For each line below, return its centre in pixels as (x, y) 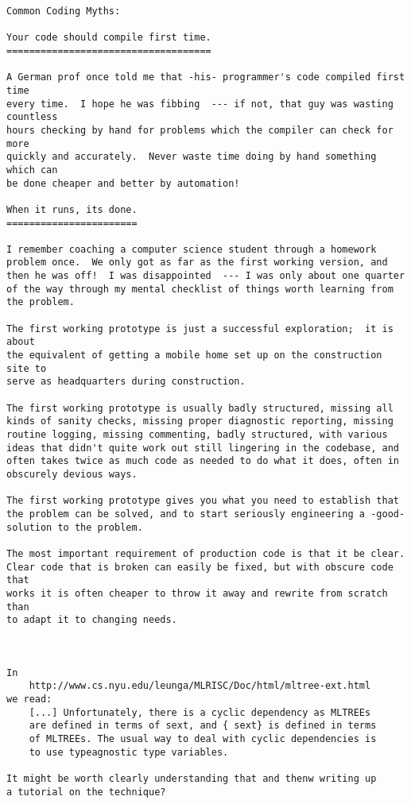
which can (32, 170)
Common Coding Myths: (64, 11)
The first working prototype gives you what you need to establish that (203, 501)
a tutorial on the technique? (86, 792)
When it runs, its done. (72, 209)
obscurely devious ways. (72, 474)
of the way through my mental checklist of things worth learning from (200, 289)
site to (27, 368)
